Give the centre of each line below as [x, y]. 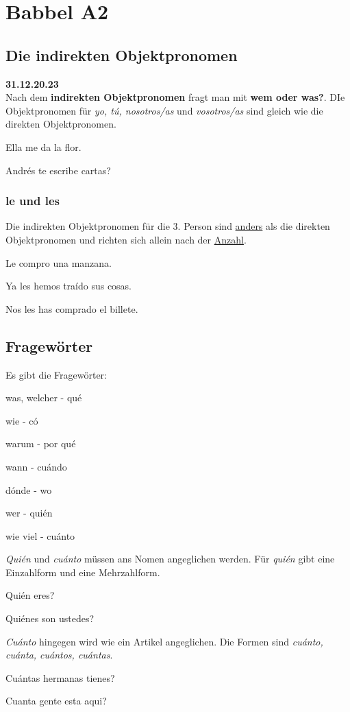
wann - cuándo [36, 466]
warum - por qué [41, 443]
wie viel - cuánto [40, 535]
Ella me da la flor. [43, 146]
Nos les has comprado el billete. [72, 308]
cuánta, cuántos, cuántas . [59, 655]
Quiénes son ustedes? [50, 618]
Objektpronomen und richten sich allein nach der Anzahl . [126, 239]
